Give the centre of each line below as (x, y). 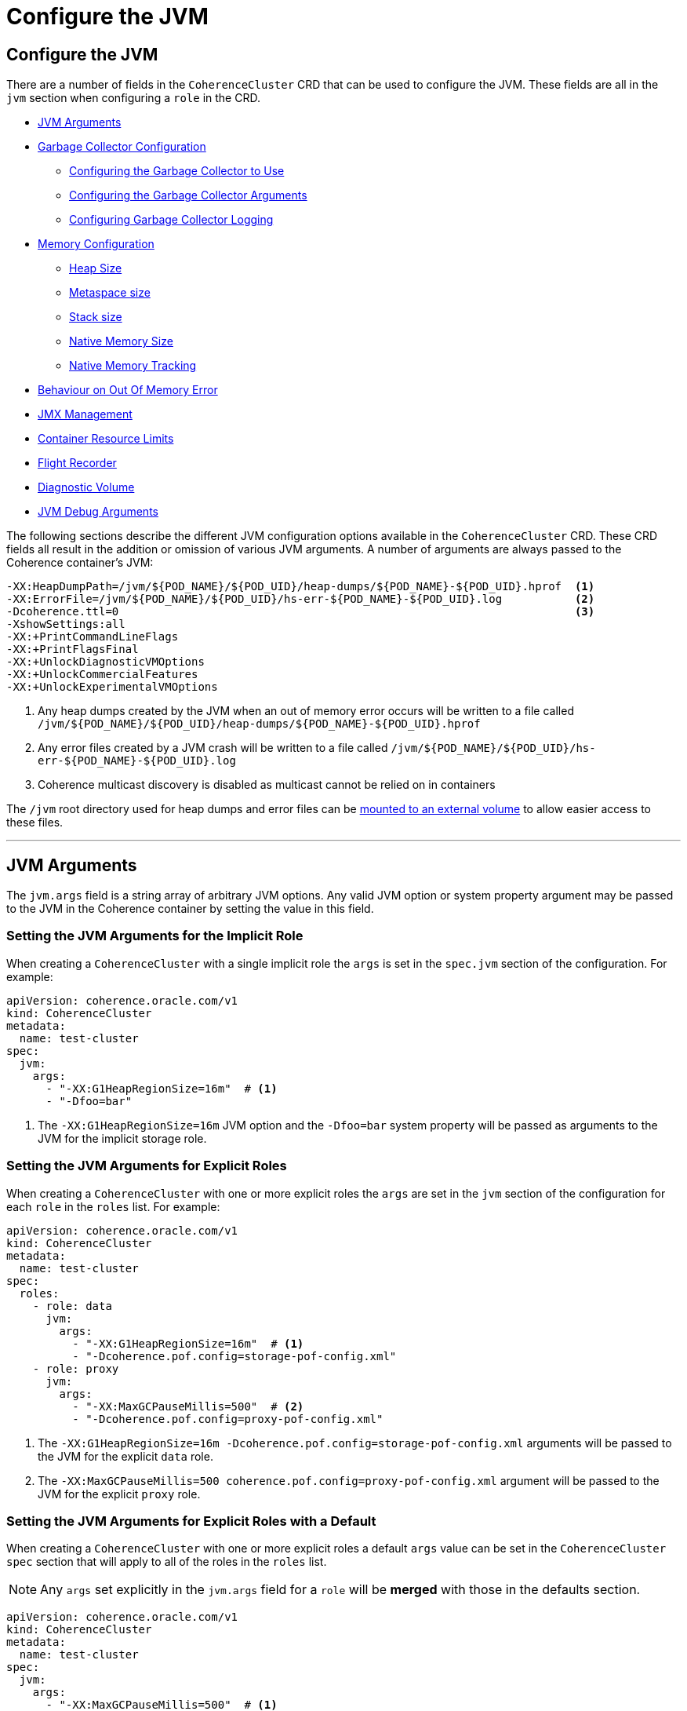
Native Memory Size (121, 341)
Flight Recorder (77, 463)
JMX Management (85, 414)
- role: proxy (76, 1368)
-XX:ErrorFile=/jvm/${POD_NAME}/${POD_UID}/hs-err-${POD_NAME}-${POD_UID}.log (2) (301, 599)
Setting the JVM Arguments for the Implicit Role (155, 936)
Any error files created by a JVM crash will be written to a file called (213, 748)
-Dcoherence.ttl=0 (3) (301, 612)
